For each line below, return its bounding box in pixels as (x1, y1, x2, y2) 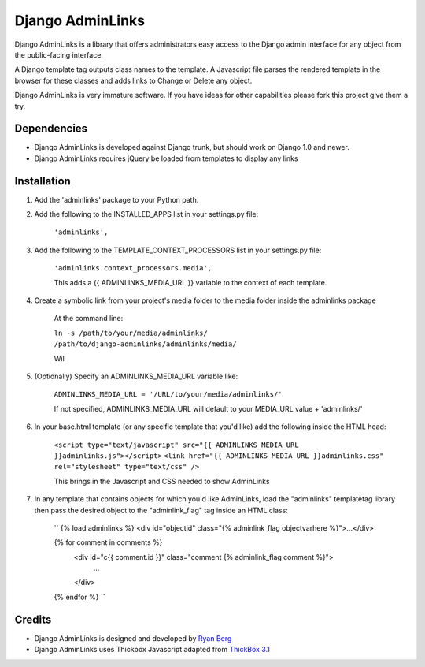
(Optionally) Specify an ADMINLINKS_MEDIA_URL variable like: (34, 371, 238, 381)
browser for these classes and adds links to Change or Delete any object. (14, 76, 253, 85)
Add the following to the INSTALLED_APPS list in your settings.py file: (34, 210, 259, 219)
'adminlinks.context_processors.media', (54, 264, 213, 273)
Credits (14, 613, 52, 626)
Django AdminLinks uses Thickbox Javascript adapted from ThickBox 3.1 (34, 645, 271, 654)
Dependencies (14, 122, 88, 136)
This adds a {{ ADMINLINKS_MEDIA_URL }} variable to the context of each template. (54, 278, 327, 287)
